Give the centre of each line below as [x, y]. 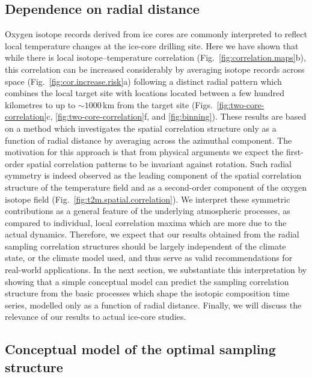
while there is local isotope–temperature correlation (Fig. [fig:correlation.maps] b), [155, 57]
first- [295, 152]
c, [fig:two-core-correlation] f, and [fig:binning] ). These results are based [176, 116]
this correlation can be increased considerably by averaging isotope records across [155, 69]
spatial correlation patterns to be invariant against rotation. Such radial [159, 163]
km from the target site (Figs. [158, 104]
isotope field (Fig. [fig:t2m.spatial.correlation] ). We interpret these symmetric [148, 199]
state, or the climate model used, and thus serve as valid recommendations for [149, 258]
